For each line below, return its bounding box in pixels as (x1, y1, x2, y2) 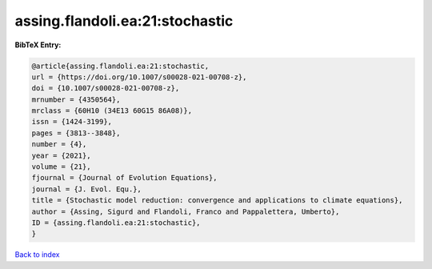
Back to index (14, 250, 60, 259)
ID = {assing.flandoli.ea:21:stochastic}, (31, 219, 201, 227)
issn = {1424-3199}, (31, 117, 112, 126)
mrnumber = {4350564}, (31, 94, 121, 104)
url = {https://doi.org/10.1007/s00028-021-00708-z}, (31, 72, 247, 82)
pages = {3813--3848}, (31, 128, 121, 138)
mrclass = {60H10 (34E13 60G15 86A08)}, (31, 106, 192, 115)
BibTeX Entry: (14, 40, 62, 50)
